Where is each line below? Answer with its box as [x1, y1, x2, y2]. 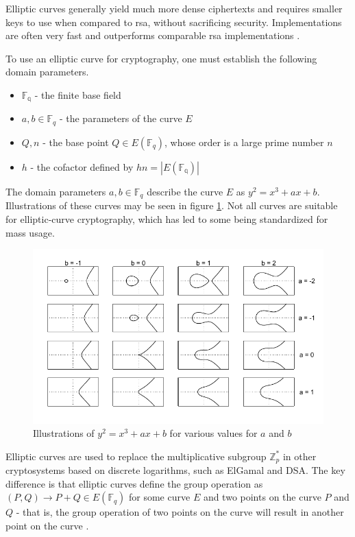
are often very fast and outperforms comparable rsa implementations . [5, 28, 300, 43]
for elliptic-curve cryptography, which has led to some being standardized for [5, 211, 328, 226]
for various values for [169, 426, 258, 440]
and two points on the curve [203, 490, 321, 504]
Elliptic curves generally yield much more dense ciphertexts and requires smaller [5, 1, 343, 15]
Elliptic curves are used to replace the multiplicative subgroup [5, 449, 267, 463]
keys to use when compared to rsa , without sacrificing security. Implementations [5, 14, 342, 29]
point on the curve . [5, 518, 89, 532]
